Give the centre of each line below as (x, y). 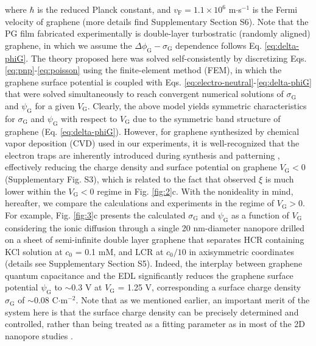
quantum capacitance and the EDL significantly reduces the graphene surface (149, 275)
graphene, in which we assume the (68, 45)
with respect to (89, 118)
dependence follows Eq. (219, 45)
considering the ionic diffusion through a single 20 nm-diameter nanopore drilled (155, 227)
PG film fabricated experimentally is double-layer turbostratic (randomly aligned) (158, 33)
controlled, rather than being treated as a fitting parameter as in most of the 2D (155, 324)
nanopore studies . (39, 336)
